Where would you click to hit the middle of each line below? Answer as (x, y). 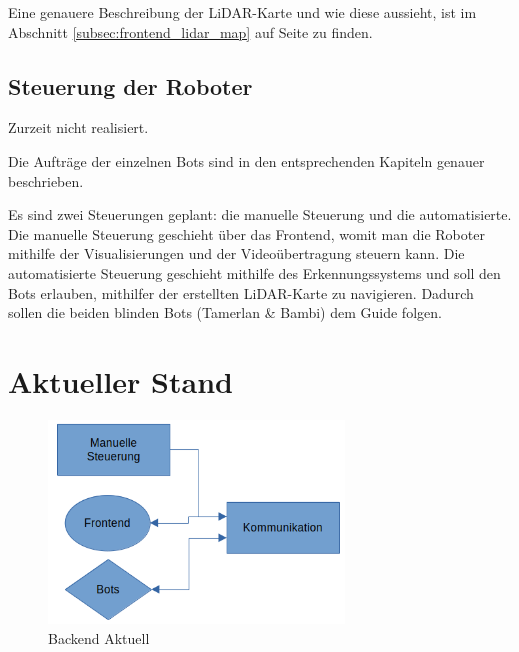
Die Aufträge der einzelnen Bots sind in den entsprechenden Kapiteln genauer (246, 160)
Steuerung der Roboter (130, 85)
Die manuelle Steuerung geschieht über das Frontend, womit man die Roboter (246, 233)
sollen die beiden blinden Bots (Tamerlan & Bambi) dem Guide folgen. (225, 312)
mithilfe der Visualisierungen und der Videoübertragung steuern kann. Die (236, 253)
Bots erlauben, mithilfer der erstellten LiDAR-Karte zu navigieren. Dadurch (241, 292)
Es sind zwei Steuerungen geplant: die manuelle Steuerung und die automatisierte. (260, 214)
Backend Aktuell (99, 638)
